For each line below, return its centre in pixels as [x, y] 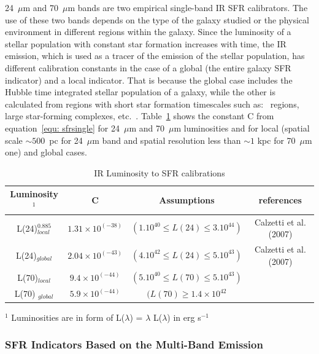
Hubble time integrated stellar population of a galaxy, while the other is [140, 92]
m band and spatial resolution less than [167, 140]
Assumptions [187, 200]
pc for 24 [66, 140]
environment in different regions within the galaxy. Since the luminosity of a [148, 32]
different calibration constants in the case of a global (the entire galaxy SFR [148, 67]
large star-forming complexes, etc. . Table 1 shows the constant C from [140, 116]
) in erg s [184, 317]
